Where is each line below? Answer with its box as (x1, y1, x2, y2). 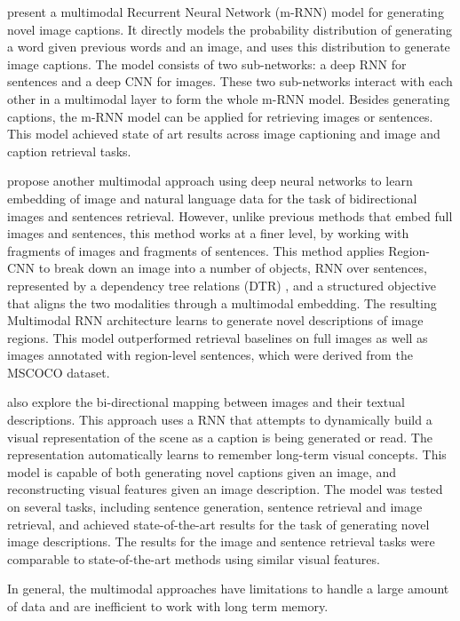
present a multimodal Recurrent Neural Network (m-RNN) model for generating (7, 3, 444, 20)
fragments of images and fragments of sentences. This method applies (7, 241, 385, 259)
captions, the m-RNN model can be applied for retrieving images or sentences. (7, 107, 433, 125)
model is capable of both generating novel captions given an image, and (7, 462, 397, 481)
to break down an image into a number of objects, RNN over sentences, (38, 259, 427, 277)
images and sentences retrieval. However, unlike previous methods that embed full (7, 206, 453, 225)
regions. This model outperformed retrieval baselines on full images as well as (7, 328, 428, 346)
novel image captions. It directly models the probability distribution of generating (7, 20, 452, 38)
